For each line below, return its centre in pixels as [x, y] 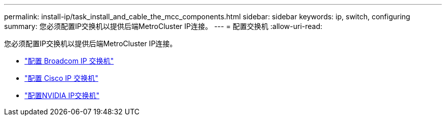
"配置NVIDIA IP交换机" [62, 95]
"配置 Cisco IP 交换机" [61, 78]
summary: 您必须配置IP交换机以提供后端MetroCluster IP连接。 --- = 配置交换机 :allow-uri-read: [163, 26]
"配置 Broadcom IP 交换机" [69, 61]
